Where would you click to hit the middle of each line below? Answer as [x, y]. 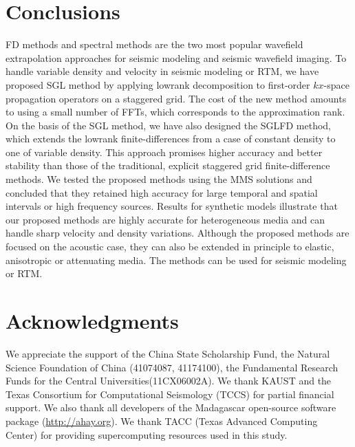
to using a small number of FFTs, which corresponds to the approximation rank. [175, 112]
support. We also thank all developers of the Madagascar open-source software [171, 407]
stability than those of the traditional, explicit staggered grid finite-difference [168, 165]
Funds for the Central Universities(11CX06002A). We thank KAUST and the [169, 381]
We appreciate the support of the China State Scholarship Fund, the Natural [168, 353]
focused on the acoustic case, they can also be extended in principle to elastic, [170, 247]
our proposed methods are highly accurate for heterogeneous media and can [165, 219]
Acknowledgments [92, 320]
